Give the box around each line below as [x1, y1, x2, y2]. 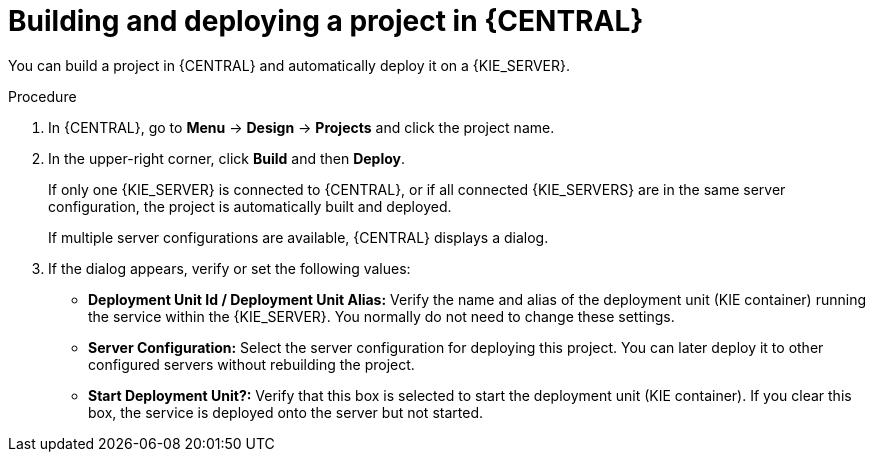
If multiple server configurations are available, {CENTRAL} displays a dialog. [48, 228, 549, 246]
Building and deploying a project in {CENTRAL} [8, 4, 644, 38]
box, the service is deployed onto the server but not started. [88, 403, 483, 421]
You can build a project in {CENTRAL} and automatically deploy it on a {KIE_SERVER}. [8, 56, 571, 74]
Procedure [8, 87, 77, 105]
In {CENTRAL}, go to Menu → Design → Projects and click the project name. [48, 118, 555, 136]
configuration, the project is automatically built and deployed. [48, 197, 452, 215]
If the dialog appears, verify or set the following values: [48, 259, 411, 277]
